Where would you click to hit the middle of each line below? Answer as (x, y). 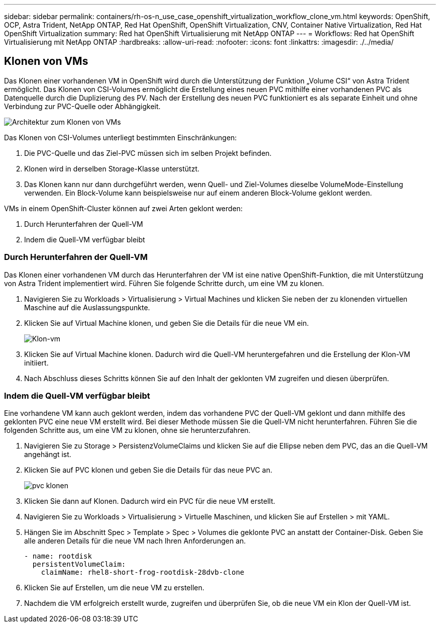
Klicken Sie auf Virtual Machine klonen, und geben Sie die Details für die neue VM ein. (167, 323)
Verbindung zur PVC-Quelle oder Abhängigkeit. (82, 106)
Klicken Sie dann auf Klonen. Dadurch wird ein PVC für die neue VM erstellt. (150, 501)
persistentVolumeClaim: (79, 564)
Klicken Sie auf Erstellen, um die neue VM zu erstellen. (114, 588)
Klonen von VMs (46, 61)
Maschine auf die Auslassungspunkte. (87, 307)
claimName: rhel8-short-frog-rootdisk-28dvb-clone (143, 572)
